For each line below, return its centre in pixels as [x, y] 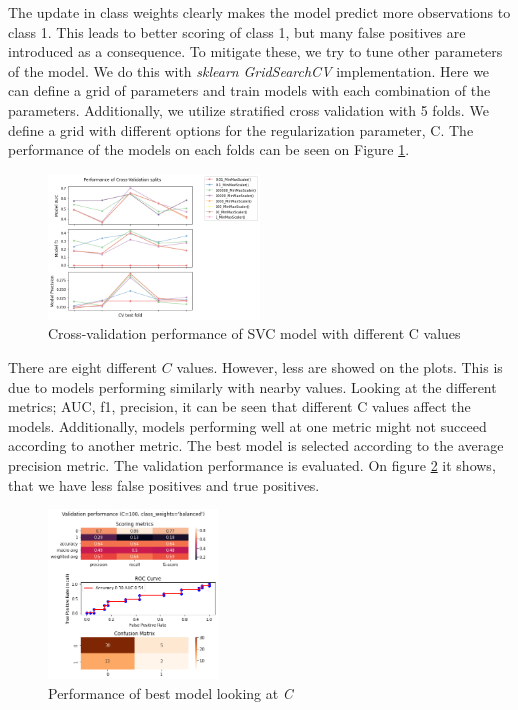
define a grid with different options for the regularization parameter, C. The [241, 129]
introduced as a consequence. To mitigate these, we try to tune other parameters [255, 51]
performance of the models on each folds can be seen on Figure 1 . [209, 149]
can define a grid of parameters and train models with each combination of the [249, 90]
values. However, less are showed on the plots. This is [339, 367]
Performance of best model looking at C [170, 692]
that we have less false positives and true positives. [164, 484]
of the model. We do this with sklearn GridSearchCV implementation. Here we [249, 70]
